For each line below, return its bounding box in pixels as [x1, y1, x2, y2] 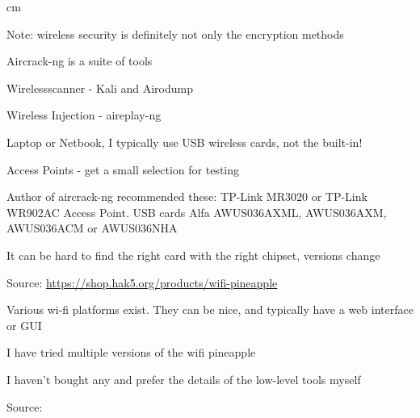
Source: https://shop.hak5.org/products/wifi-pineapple [6, 274, 278, 291]
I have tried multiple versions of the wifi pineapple [6, 344, 256, 361]
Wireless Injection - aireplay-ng [6, 107, 162, 123]
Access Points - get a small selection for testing [6, 161, 240, 178]
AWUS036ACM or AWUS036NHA [6, 219, 178, 236]
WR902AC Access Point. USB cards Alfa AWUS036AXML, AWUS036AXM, [6, 203, 387, 220]
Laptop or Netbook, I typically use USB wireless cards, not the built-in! [6, 133, 363, 150]
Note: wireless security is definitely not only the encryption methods [6, 25, 344, 42]
